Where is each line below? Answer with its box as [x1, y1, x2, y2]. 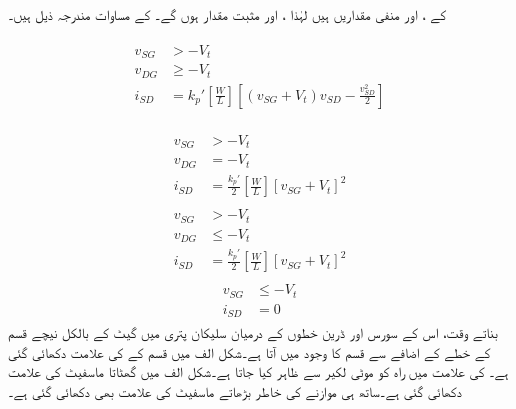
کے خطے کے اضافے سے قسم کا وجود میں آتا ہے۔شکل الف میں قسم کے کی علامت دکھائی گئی [8, 341, 491, 362]
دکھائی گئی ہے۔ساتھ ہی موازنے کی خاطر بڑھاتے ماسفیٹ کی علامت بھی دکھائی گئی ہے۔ [8, 380, 462, 401]
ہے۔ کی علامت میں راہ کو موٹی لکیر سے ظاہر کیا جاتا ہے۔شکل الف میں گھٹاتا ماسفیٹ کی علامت [8, 361, 509, 382]
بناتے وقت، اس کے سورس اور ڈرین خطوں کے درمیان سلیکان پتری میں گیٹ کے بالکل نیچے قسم [8, 322, 498, 343]
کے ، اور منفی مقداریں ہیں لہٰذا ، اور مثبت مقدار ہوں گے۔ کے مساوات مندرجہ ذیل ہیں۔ [8, 4, 446, 24]
